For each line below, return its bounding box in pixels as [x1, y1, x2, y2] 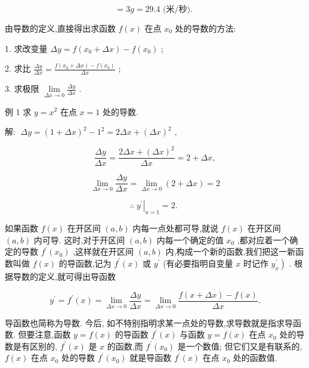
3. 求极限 [5, 82, 39, 95]
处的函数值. [233, 351, 277, 364]
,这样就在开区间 [73, 245, 134, 258]
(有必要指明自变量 [163, 256, 233, 269]
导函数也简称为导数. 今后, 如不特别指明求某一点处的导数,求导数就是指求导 [5, 316, 293, 329]
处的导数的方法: [175, 22, 236, 34]
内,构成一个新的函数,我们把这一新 [165, 245, 296, 258]
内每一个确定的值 [156, 233, 224, 246]
